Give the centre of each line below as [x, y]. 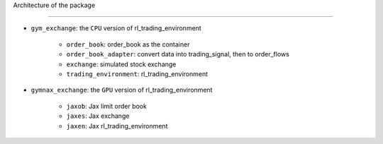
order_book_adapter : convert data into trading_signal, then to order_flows [178, 54]
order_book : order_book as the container [128, 44]
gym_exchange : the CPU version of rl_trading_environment [116, 28]
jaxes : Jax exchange [98, 116]
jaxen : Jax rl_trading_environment [117, 126]
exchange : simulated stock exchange [121, 64]
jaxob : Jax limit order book [106, 106]
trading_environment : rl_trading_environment [137, 73]
